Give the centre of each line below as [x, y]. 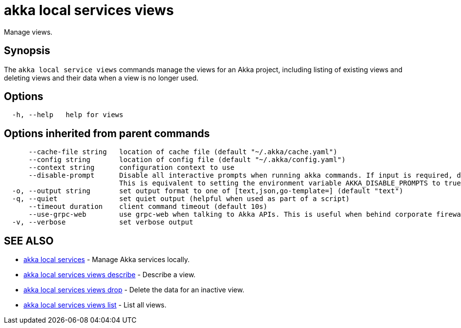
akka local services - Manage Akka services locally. [107, 260]
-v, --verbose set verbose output [103, 222]
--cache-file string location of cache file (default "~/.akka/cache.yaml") [183, 152]
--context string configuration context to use [132, 168]
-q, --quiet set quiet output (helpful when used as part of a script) [181, 199]
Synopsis [27, 51]
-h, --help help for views [68, 115]
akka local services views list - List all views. [95, 305]
